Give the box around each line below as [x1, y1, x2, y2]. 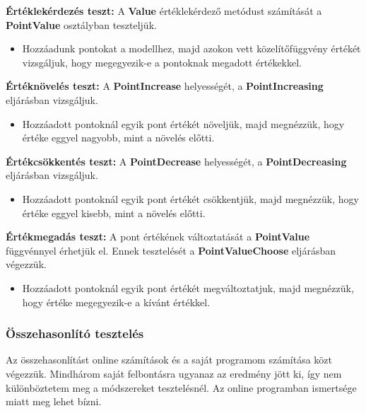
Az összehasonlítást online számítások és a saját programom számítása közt [6, 352, 332, 367]
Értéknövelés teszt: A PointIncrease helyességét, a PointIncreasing [6, 78, 324, 93]
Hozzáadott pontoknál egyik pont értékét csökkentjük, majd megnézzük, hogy [22, 191, 359, 206]
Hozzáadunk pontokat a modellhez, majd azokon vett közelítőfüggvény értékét [22, 41, 361, 56]
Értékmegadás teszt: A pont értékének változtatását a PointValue [6, 229, 310, 244]
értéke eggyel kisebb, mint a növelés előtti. [22, 205, 206, 220]
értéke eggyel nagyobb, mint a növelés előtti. [22, 130, 215, 145]
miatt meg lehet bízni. [6, 394, 102, 409]
